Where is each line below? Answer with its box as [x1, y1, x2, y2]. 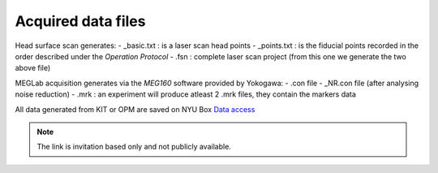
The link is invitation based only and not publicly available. [36, 142, 231, 152]
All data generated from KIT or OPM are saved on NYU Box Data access [15, 104, 255, 114]
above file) [15, 63, 51, 73]
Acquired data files [15, 12, 146, 30]
